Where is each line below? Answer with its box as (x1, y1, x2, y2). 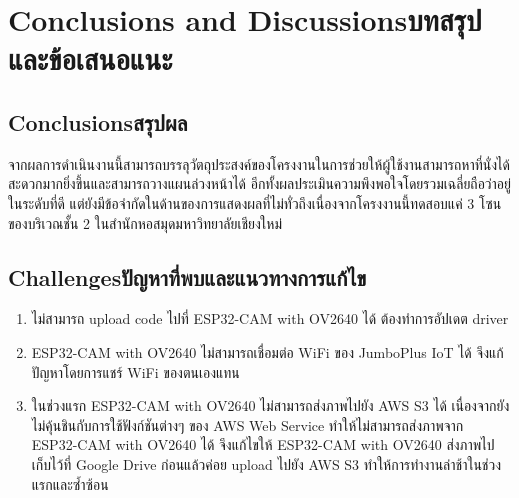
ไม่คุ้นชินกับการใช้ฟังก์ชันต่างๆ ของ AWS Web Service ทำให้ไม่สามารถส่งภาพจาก (31, 414, 464, 435)
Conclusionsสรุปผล (8, 106, 188, 137)
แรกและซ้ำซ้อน (31, 473, 109, 494)
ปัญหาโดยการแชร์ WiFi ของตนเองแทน (31, 361, 240, 382)
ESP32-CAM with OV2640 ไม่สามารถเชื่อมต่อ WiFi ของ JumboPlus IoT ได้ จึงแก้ (31, 341, 504, 362)
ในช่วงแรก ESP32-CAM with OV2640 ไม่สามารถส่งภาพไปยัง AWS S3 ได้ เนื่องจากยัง (31, 395, 510, 416)
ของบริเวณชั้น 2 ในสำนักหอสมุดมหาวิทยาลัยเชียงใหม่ (8, 212, 282, 233)
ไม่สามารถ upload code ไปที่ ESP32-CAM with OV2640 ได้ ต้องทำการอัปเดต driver (31, 308, 509, 329)
